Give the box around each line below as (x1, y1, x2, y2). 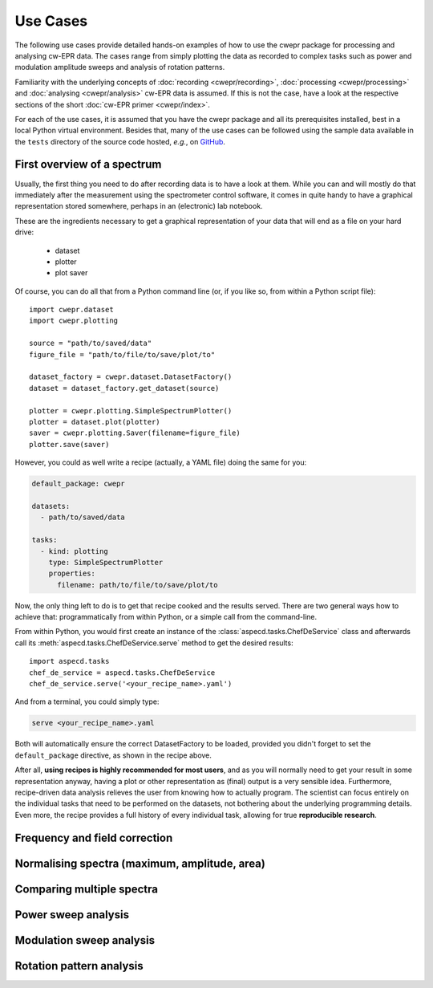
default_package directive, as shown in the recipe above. (14, 750, 212, 760)
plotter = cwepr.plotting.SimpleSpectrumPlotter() (29, 406, 233, 415)
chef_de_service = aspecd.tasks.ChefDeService (29, 668, 216, 677)
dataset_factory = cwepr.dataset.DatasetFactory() (29, 372, 233, 381)
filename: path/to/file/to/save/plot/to (57, 580, 218, 589)
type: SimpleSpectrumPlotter (48, 558, 164, 567)
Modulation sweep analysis (14, 933, 156, 947)
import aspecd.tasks (29, 657, 110, 666)
